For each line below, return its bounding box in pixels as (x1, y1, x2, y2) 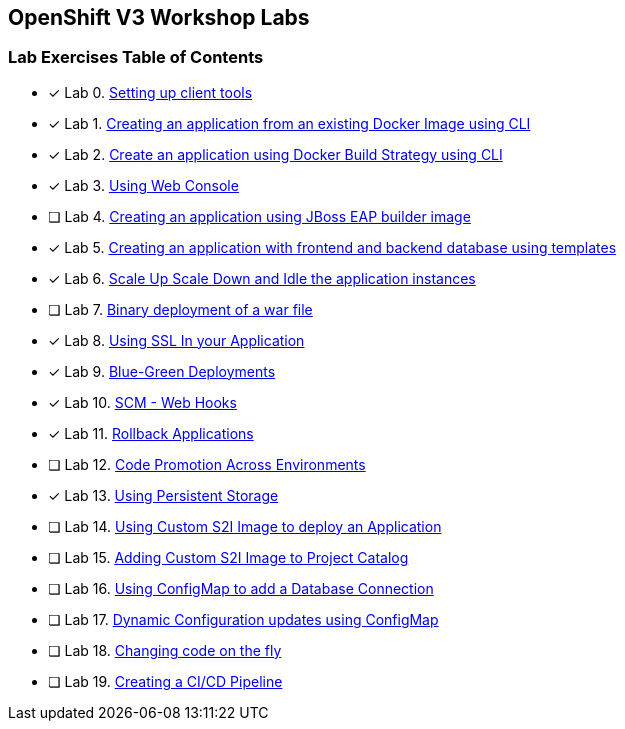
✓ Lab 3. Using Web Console (48, 176, 239, 194)
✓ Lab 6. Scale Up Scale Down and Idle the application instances (48, 269, 476, 287)
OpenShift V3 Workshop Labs (8, 5, 310, 30)
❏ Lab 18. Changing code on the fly (48, 641, 282, 659)
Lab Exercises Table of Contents (8, 47, 264, 68)
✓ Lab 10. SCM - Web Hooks (48, 393, 237, 411)
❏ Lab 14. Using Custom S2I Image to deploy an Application (48, 517, 442, 535)
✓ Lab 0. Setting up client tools (48, 83, 253, 101)
